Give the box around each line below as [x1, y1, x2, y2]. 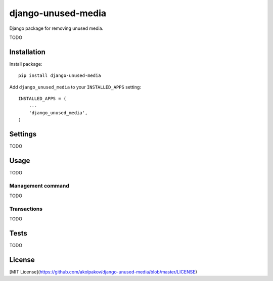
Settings [9, 130, 37, 138]
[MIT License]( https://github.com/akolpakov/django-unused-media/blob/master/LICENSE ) [9, 269, 197, 275]
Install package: [9, 61, 42, 67]
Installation [9, 48, 45, 56]
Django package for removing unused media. [9, 25, 104, 31]
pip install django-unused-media [18, 73, 101, 78]
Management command [9, 182, 69, 189]
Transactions [9, 205, 43, 212]
